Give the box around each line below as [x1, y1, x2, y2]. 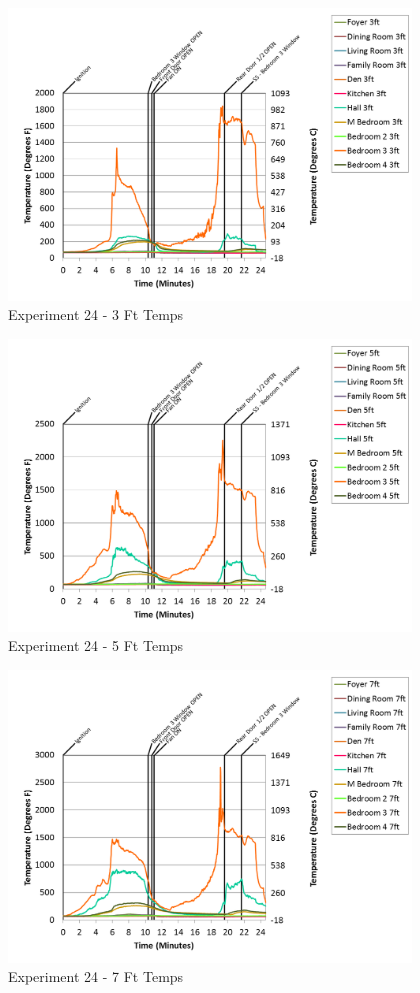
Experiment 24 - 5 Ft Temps [8, 635, 184, 656]
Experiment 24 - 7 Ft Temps [8, 966, 184, 987]
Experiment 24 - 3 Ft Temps [8, 304, 184, 325]
